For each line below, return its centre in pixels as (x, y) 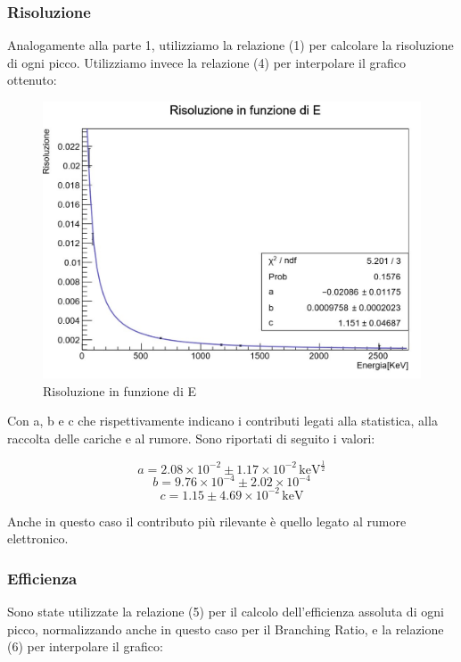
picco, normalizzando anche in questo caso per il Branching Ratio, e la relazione (226, 629)
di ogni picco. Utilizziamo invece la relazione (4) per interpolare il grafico (207, 62)
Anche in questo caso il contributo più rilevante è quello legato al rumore (207, 521)
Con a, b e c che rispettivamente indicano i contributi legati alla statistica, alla (222, 421)
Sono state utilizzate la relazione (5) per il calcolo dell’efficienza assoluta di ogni (226, 612)
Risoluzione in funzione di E (119, 390)
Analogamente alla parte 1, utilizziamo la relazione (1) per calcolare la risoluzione (230, 45)
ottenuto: (32, 80)
